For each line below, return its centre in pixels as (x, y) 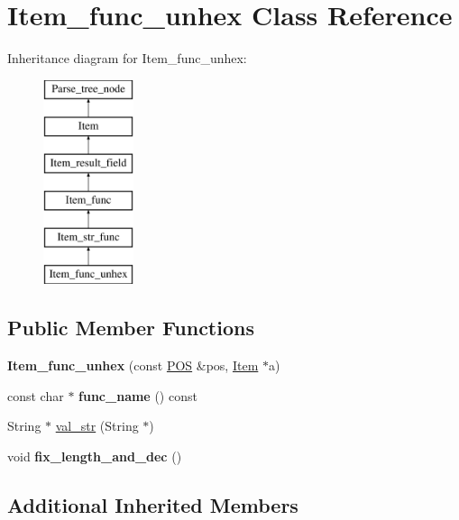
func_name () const (138, 395)
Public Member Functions (131, 328)
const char (36, 395)
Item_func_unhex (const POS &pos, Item (133, 365)
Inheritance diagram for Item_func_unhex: (127, 58)
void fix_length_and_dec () (95, 456)
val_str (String (97, 426)
